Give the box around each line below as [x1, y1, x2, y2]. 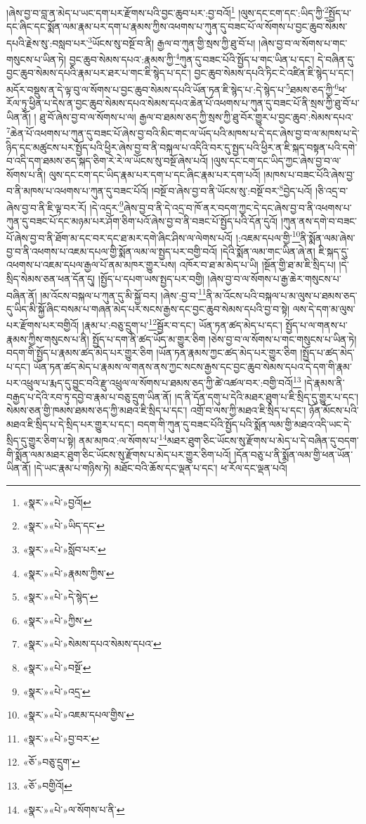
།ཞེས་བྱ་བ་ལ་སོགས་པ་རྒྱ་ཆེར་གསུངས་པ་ [207, 271, 341, 285]
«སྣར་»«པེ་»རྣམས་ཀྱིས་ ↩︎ [22, 565, 115, 580]
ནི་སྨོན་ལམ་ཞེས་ [300, 230, 355, 245]
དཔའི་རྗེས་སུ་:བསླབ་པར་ [6, 35, 89, 50]
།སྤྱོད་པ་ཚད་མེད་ [300, 345, 355, 360]
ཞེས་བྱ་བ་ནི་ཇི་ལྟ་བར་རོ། [6, 200, 87, 214]
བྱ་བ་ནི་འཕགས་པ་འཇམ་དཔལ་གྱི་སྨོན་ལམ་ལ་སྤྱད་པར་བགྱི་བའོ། [6, 243, 218, 258]
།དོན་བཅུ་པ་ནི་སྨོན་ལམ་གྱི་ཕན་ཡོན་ [234, 446, 353, 461]
